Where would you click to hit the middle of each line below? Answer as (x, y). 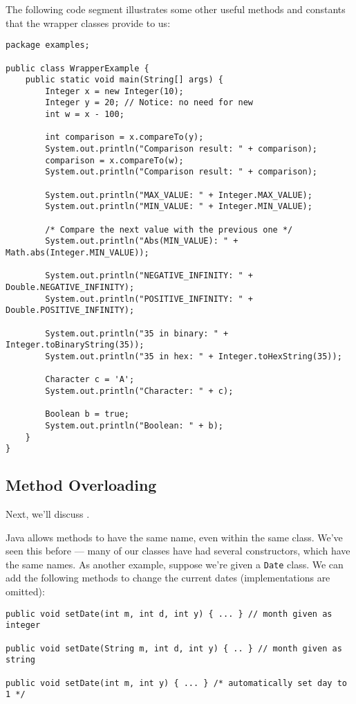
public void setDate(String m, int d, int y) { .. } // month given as (174, 648)
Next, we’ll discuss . (48, 514)
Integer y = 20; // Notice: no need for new (149, 103)
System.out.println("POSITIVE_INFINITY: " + (149, 299)
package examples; (48, 45)
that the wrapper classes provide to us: (88, 22)
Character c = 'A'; (90, 380)
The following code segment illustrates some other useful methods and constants (176, 9)
